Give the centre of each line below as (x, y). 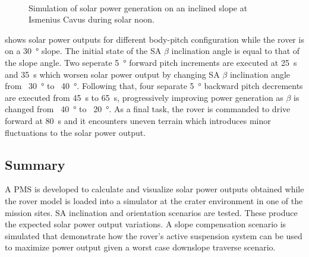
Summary (35, 164)
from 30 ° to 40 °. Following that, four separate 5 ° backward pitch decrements (154, 86)
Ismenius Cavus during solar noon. (92, 19)
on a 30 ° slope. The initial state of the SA (83, 51)
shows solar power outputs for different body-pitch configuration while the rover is (154, 39)
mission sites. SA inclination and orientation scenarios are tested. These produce (151, 212)
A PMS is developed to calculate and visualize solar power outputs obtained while (154, 189)
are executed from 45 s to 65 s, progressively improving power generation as (144, 97)
